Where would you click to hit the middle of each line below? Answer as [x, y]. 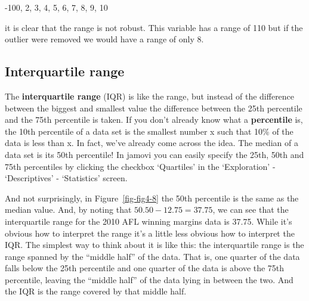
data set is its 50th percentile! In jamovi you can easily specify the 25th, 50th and [154, 154]
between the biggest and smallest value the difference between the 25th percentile [154, 108]
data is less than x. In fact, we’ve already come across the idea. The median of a [152, 143]
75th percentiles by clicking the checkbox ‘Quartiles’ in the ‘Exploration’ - [140, 166]
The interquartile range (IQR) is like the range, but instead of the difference [150, 96]
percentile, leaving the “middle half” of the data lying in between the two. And [149, 279]
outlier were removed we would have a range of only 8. [104, 39]
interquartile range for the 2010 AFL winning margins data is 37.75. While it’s [149, 221]
